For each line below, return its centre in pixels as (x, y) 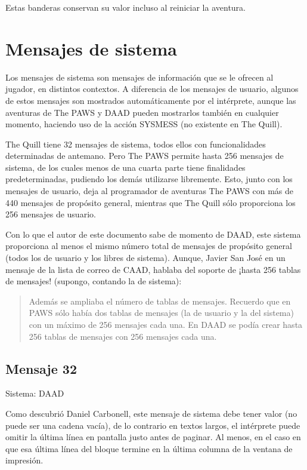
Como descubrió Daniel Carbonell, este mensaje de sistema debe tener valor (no (151, 413)
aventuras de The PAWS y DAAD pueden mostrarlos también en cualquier (142, 112)
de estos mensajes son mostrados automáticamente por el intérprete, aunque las (151, 100)
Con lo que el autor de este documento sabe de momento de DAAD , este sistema (153, 234)
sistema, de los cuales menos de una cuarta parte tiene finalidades (125, 167)
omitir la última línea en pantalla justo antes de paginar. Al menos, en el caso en (153, 437)
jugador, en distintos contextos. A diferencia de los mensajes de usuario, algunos (152, 89)
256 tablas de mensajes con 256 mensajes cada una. (123, 336)
